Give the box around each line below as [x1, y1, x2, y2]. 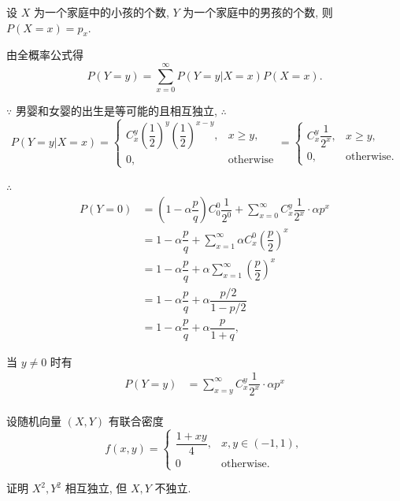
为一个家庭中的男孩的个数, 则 [183, 4, 333, 20]
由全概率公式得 [6, 46, 83, 63]
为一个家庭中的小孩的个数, [33, 4, 169, 20]
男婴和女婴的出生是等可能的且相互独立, [15, 102, 217, 119]
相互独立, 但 [65, 480, 128, 496]
